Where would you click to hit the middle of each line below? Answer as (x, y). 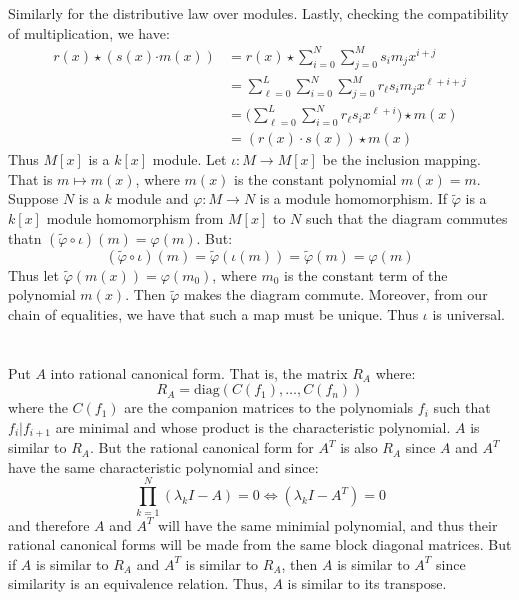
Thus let (34, 274)
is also (359, 447)
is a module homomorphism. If (353, 198)
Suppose (33, 198)
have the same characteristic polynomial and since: (163, 466)
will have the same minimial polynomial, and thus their (328, 524)
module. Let (189, 159)
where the (38, 407)
